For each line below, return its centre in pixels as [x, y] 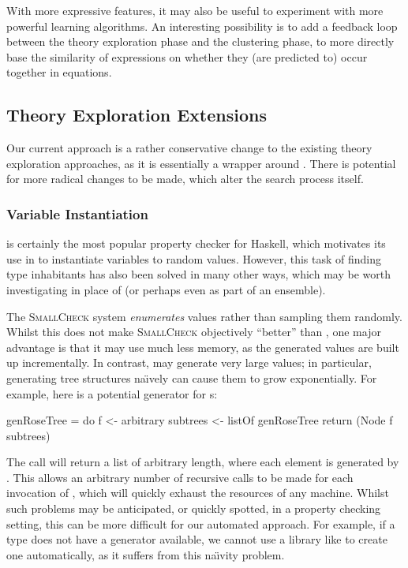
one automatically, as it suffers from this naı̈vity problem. [146, 554]
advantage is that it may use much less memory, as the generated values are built [203, 347]
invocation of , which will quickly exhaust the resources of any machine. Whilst [198, 493]
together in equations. [59, 72]
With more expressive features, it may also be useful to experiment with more [195, 10]
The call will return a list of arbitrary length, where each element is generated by [203, 462]
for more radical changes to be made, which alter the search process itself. [185, 179]
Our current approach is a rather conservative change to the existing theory [189, 148]
